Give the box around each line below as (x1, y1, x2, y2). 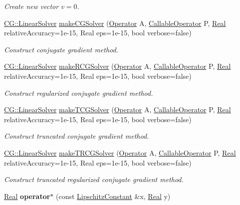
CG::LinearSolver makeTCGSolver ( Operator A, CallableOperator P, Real (4, 104, 231, 115)
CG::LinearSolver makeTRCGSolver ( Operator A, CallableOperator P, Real (4, 147, 236, 158)
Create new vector (4, 1, 59, 11)
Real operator (4, 191, 50, 201)
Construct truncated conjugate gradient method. (4, 131, 149, 141)
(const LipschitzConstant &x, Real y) (55, 191, 171, 201)
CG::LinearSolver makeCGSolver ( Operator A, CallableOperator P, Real (4, 17, 226, 28)
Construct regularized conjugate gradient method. (4, 87, 153, 98)
